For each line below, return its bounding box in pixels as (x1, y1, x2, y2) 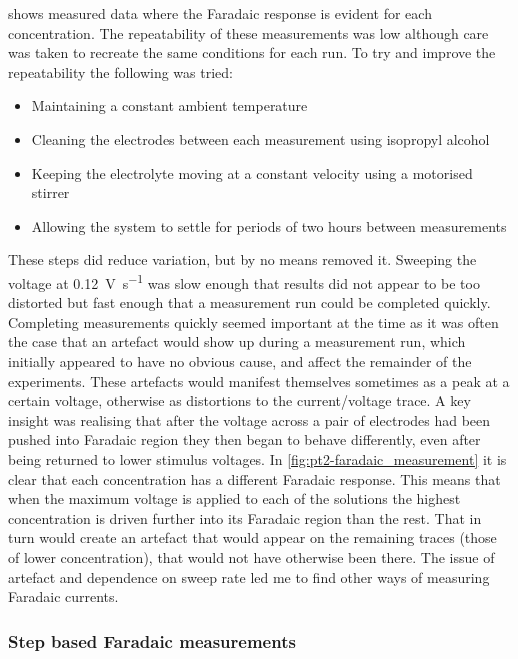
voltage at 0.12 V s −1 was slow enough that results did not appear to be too (8, 269, 480, 293)
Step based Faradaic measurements (8, 628, 296, 653)
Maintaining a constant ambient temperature (31, 95, 308, 116)
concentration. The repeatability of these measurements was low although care (8, 22, 489, 43)
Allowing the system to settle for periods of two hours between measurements (31, 215, 507, 236)
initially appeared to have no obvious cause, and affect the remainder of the (8, 350, 472, 371)
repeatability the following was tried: (8, 61, 233, 82)
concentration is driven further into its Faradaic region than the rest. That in (8, 507, 482, 528)
